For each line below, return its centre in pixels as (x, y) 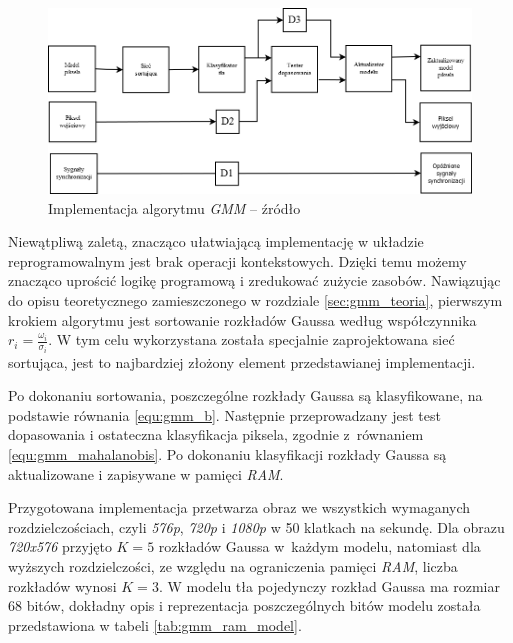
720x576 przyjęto (60, 546)
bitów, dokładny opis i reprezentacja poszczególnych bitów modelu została (253, 605)
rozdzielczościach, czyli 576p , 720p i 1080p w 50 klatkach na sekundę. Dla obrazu (256, 526)
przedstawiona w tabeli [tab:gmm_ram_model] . (155, 624)
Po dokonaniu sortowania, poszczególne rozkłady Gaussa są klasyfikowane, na (245, 395)
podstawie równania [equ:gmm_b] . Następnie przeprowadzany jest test (224, 414)
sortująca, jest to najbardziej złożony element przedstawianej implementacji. (242, 361)
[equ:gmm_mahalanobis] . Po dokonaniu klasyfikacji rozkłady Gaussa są (227, 454)
